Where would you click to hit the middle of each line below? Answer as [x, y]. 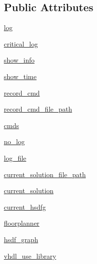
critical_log [21, 43]
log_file [15, 157]
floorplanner [22, 223]
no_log [14, 141]
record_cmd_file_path [38, 109]
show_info [19, 60]
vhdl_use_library [30, 256]
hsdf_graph [21, 239]
